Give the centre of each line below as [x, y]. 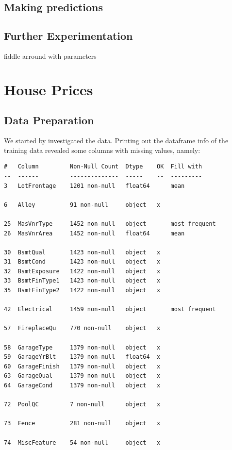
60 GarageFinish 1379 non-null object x [82, 366]
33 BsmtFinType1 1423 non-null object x [82, 281]
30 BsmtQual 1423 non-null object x [82, 252]
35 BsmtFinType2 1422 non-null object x [82, 291]
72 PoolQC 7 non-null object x [82, 405]
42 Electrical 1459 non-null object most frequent [110, 309]
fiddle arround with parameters [50, 56]
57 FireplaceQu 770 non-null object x [82, 328]
